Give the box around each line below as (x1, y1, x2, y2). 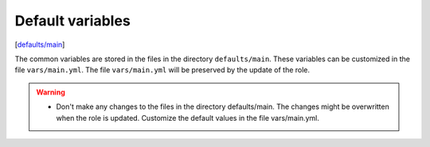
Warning (36, 87, 65, 97)
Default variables (14, 12, 131, 29)
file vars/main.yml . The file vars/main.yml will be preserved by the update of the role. (14, 65, 311, 75)
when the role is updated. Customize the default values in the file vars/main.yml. (56, 113, 320, 122)
